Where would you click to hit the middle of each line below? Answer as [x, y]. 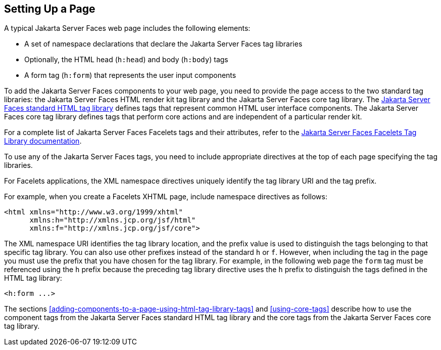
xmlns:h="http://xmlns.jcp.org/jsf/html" [113, 220]
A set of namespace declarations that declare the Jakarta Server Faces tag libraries [163, 44]
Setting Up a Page [50, 9]
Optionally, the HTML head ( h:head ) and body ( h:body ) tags [126, 60]
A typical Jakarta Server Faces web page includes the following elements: [127, 28]
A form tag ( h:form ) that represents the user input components [130, 75]
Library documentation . [43, 141]
